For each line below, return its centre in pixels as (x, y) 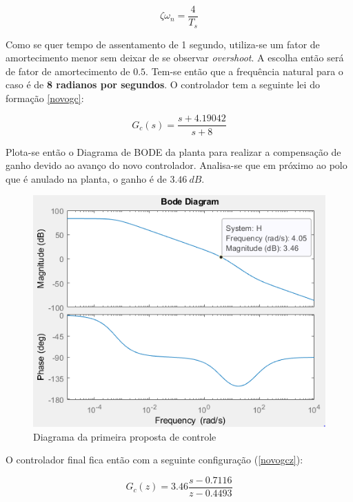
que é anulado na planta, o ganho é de (86, 178)
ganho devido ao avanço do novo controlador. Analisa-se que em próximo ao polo (176, 165)
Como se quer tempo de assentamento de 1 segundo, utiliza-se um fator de (163, 44)
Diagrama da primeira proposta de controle (125, 436)
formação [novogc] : (45, 98)
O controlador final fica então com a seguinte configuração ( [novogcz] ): (154, 460)
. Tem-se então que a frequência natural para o (244, 71)
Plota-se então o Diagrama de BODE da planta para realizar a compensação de (173, 151)
